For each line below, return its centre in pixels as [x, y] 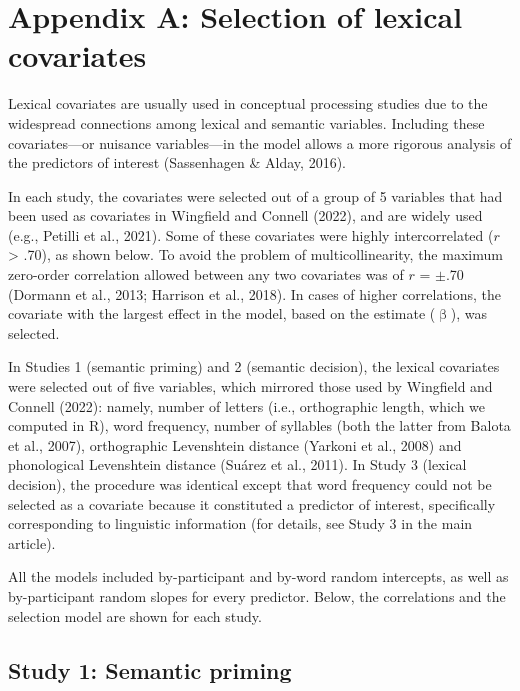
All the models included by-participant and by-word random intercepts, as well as [258, 576]
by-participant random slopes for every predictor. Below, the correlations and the [257, 595]
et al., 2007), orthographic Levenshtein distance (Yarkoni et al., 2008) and [235, 444]
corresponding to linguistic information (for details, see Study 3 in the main [240, 523]
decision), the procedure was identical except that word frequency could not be [250, 484]
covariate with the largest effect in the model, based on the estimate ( [222, 313]
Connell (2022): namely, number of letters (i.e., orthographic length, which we [247, 405]
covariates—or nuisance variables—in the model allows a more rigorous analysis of [260, 142]
